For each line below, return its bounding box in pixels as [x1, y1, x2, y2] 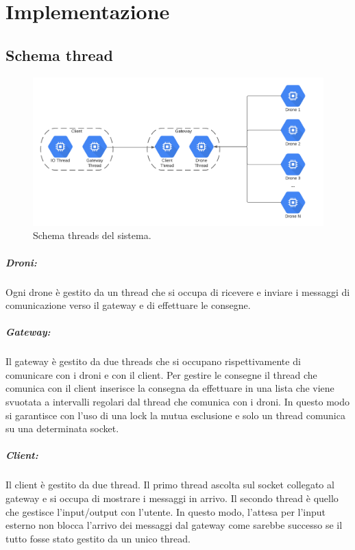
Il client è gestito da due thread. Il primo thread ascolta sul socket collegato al [5, 477, 334, 492]
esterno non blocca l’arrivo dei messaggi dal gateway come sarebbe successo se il [5, 518, 343, 532]
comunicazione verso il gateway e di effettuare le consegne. [5, 298, 251, 312]
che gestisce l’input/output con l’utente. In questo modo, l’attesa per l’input [5, 504, 326, 518]
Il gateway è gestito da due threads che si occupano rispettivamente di [5, 354, 301, 368]
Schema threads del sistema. [33, 228, 151, 242]
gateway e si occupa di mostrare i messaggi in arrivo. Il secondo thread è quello [5, 490, 339, 505]
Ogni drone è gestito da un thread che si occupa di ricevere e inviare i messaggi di [5, 284, 350, 299]
